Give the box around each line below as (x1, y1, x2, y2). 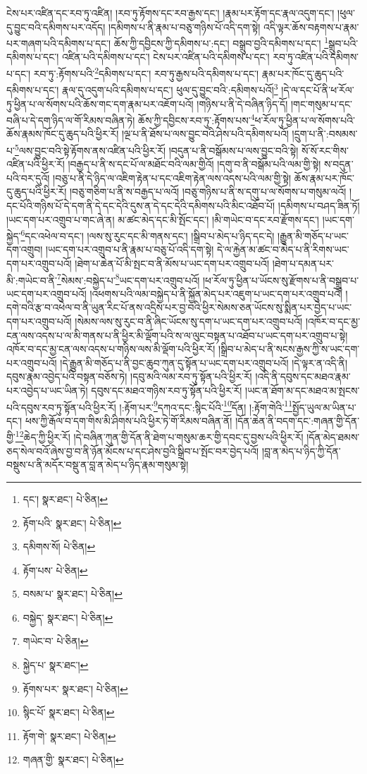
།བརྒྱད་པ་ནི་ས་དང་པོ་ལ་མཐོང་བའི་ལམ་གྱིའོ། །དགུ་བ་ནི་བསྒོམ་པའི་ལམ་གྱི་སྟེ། (68, 157, 321, 171)
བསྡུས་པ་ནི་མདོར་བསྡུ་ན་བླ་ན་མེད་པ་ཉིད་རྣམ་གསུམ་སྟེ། (6, 457, 189, 472)
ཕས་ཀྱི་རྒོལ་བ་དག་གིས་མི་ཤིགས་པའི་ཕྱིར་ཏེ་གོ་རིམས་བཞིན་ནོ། (25, 413, 232, 428)
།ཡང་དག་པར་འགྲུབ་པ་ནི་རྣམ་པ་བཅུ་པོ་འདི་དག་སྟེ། (45, 242, 214, 257)
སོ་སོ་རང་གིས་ (301, 143, 349, 157)
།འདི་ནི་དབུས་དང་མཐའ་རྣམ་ (255, 369, 351, 384)
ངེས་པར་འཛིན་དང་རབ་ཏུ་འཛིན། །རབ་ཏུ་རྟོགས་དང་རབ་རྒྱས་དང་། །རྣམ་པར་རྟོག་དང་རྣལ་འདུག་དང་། (6, 6, 335, 20)
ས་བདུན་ (323, 157, 354, 171)
